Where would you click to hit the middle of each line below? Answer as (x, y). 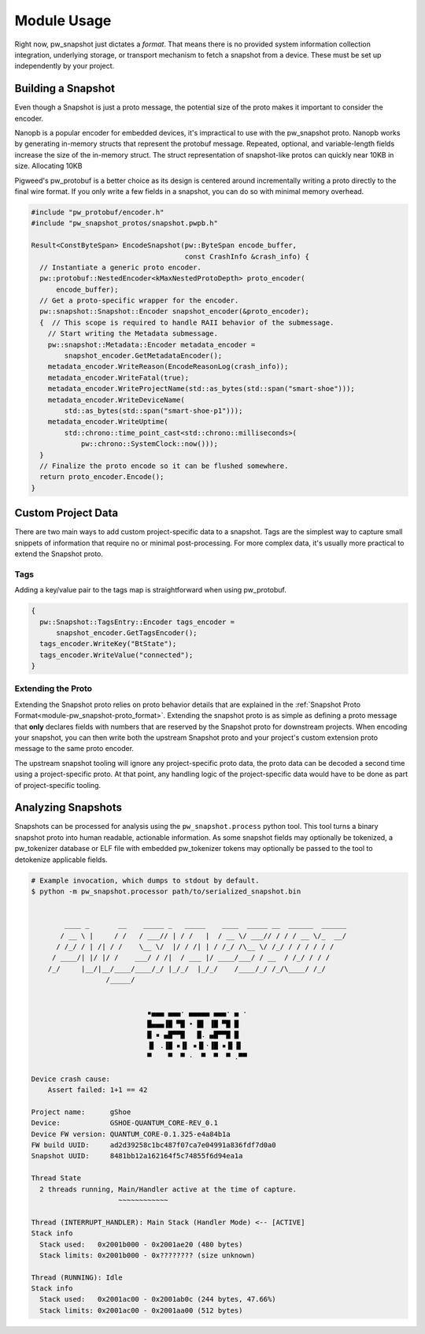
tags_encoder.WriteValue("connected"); (116, 655)
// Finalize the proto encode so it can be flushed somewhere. (164, 466)
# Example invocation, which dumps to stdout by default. (145, 880)
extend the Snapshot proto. (59, 554)
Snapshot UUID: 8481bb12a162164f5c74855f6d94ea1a (137, 1156)
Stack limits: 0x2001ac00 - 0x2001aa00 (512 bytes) (141, 1310)
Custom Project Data (66, 513)
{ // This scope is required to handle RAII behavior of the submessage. (187, 322)
